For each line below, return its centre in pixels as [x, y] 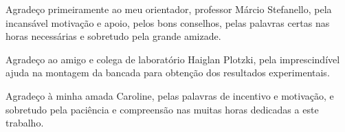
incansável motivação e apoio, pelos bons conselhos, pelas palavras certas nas [168, 22]
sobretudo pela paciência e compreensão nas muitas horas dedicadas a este [162, 109]
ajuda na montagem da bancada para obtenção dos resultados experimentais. [168, 73]
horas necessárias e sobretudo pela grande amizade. [113, 36]
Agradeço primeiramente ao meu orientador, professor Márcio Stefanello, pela [169, 9]
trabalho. [25, 123]
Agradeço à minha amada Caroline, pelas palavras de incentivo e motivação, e [170, 95]
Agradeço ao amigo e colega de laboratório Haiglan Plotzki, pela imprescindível [173, 59]
